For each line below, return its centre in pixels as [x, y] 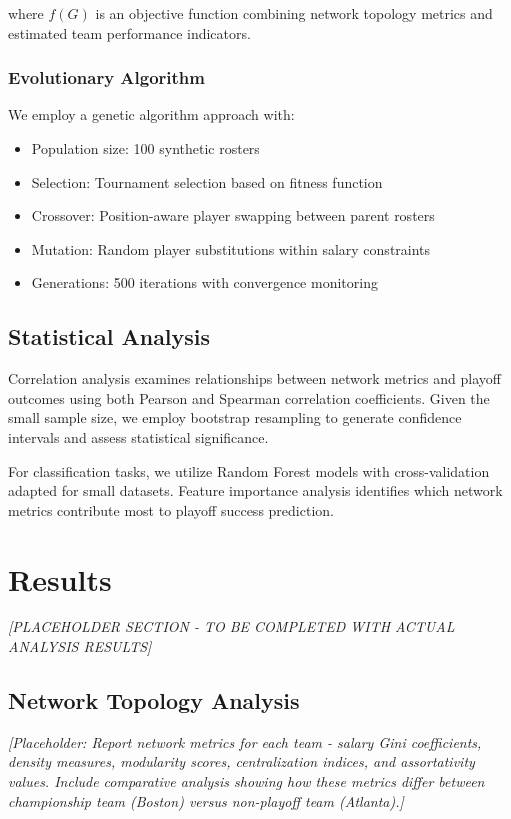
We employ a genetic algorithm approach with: [151, 114]
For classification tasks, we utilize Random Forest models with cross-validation [249, 470]
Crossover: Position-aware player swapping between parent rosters [233, 215]
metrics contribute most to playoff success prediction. [171, 509]
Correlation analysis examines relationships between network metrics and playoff [254, 378]
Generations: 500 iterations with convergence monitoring [204, 282]
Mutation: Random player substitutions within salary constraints [231, 248]
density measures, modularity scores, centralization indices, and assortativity [241, 761]
